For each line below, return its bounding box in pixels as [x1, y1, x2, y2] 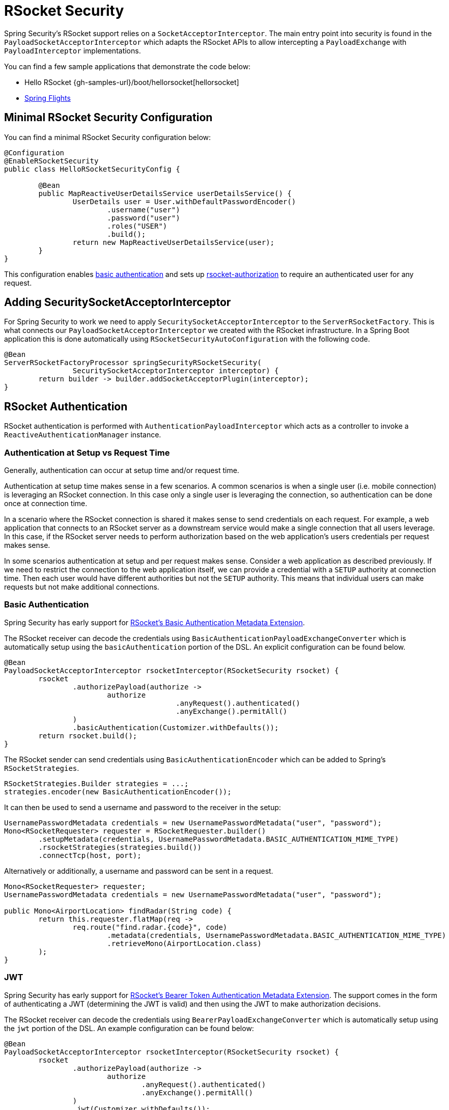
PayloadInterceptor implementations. [4, 46, 141, 55]
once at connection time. [4, 499, 88, 508]
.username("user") [107, 205, 180, 214]
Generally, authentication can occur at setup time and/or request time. [4, 466, 239, 475]
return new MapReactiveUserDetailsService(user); [72, 238, 275, 246]
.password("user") [107, 213, 180, 222]
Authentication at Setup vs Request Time [4, 447, 170, 458]
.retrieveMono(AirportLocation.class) [107, 939, 262, 948]
